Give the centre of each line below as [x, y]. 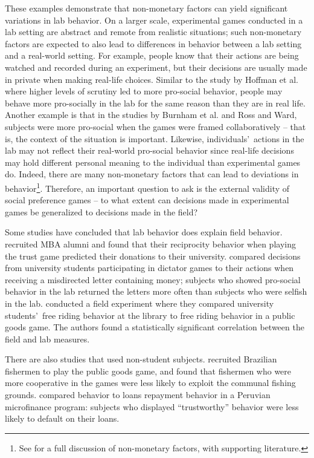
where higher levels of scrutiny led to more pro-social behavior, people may [144, 91]
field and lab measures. [47, 339]
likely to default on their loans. [62, 418]
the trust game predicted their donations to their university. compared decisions [153, 256]
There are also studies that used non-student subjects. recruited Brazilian [141, 359]
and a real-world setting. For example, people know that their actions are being [152, 55]
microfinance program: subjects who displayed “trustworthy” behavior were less [152, 406]
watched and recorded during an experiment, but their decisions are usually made [156, 67]
